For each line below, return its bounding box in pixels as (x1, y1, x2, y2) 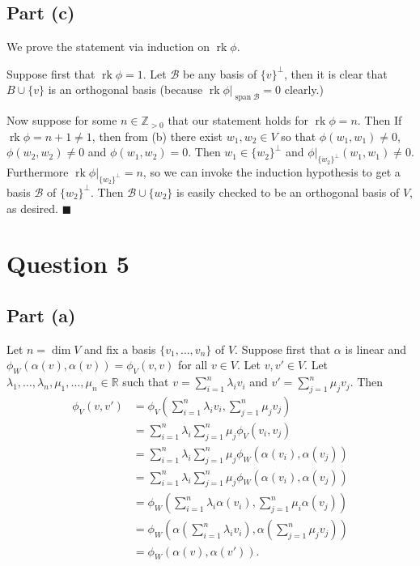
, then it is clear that (284, 65, 388, 82)
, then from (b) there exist (91, 127, 223, 144)
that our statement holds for (168, 112, 309, 129)
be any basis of (183, 65, 257, 82)
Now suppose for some (6, 112, 117, 129)
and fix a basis (84, 340, 156, 357)
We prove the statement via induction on (6, 38, 210, 55)
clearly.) (284, 81, 324, 98)
